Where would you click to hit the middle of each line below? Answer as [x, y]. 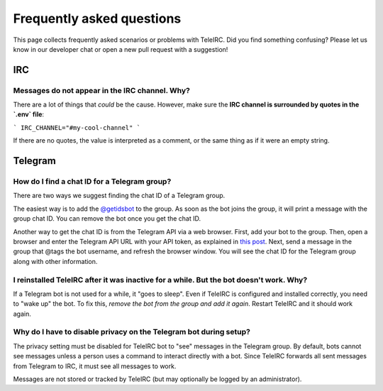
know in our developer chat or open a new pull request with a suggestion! [121, 49]
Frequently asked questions [97, 18]
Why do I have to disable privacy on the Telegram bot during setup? [132, 332]
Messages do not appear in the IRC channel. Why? [102, 90]
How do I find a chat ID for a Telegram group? [92, 182]
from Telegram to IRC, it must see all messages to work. [95, 366]
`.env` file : [29, 114]
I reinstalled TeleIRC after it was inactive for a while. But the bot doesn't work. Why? [160, 280]
